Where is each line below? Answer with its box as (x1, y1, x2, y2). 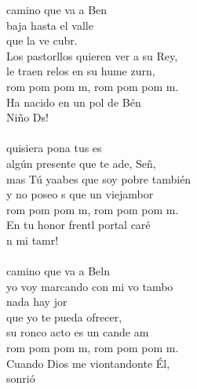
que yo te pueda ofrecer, (6, 308, 122, 325)
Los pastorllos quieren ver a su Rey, (6, 47, 178, 64)
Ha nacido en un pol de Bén (6, 93, 141, 110)
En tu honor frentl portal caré (6, 216, 151, 233)
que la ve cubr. (6, 32, 78, 49)
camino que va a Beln (6, 263, 111, 279)
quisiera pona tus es (6, 140, 102, 156)
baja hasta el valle (6, 16, 93, 33)
